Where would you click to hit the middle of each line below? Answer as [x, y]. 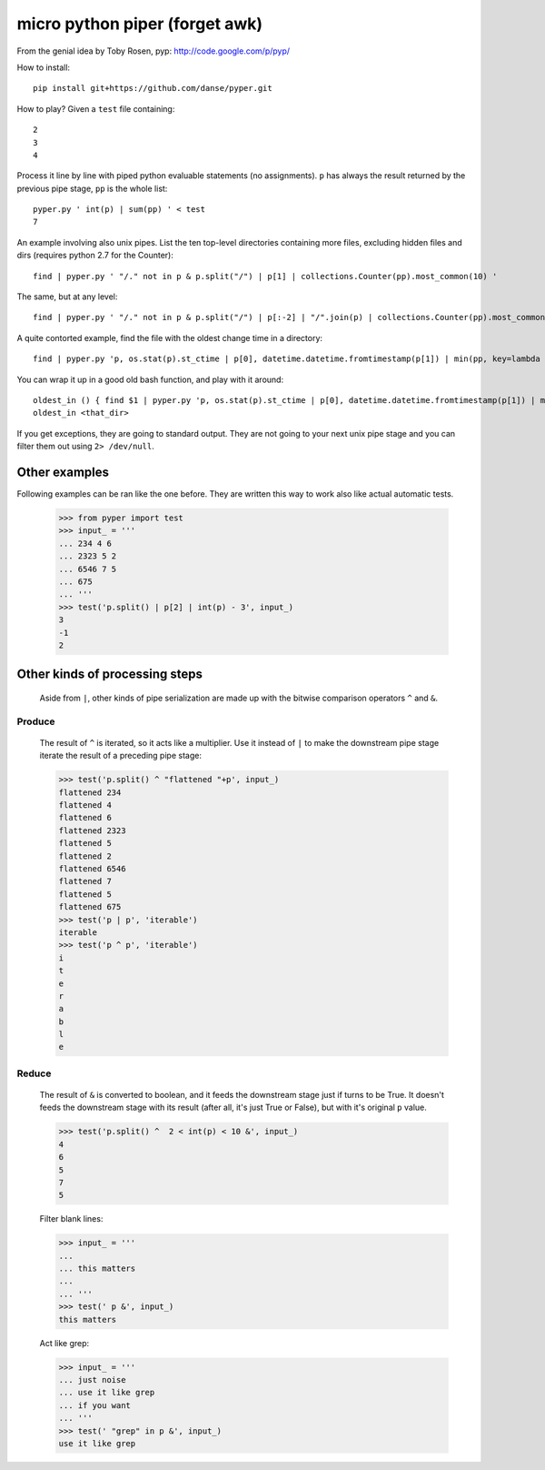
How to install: [44, 67]
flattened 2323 [92, 831]
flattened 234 [90, 792]
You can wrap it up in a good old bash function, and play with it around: [150, 379]
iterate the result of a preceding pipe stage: [120, 756]
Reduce [34, 1073]
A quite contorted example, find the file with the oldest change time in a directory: [169, 337]
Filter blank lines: [71, 1219]
